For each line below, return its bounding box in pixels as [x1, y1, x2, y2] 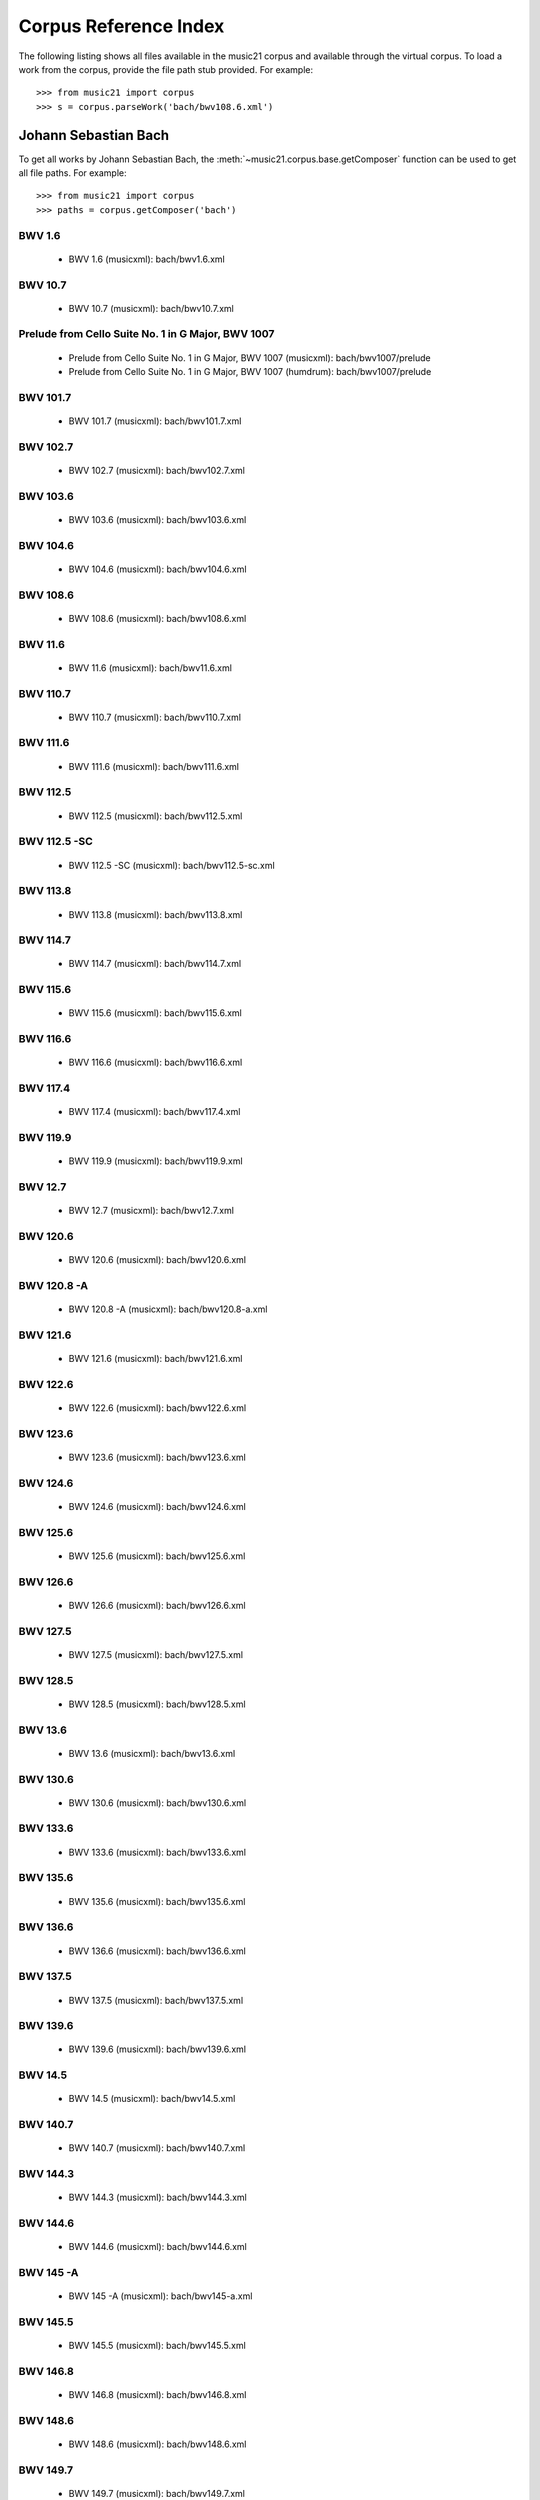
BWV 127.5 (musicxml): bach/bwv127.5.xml [68, 1648, 244, 1660]
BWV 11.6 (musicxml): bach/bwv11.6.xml [68, 661, 232, 674]
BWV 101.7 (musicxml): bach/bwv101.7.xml [68, 415, 242, 427]
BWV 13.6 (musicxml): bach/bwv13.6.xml [68, 1747, 236, 1759]
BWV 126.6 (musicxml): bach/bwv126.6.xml [68, 1599, 246, 1611]
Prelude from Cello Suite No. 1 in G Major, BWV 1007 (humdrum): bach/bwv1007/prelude [68, 366, 432, 378]
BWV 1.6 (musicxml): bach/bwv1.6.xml [68, 253, 225, 265]
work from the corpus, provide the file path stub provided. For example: [18, 63, 314, 75]
